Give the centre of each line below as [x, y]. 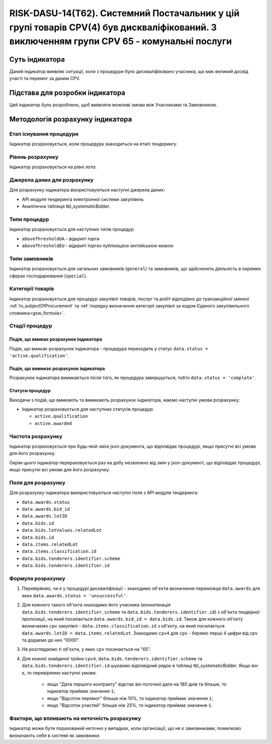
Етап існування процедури [44, 134]
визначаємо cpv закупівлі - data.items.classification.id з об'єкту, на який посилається [123, 626]
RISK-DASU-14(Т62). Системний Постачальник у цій [124, 13]
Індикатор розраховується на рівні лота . [53, 167]
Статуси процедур [30, 391]
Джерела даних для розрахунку [51, 180]
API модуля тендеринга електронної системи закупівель [83, 199]
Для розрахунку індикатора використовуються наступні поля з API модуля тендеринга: [104, 493]
